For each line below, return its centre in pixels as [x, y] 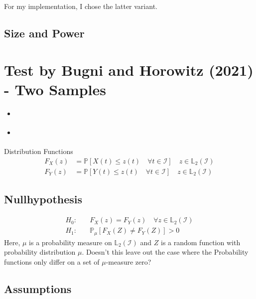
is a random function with [200, 242]
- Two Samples [55, 89]
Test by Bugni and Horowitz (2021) [129, 70]
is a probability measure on [70, 242]
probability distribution [40, 252]
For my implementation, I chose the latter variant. [81, 6]
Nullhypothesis [43, 199]
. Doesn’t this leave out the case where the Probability [165, 252]
